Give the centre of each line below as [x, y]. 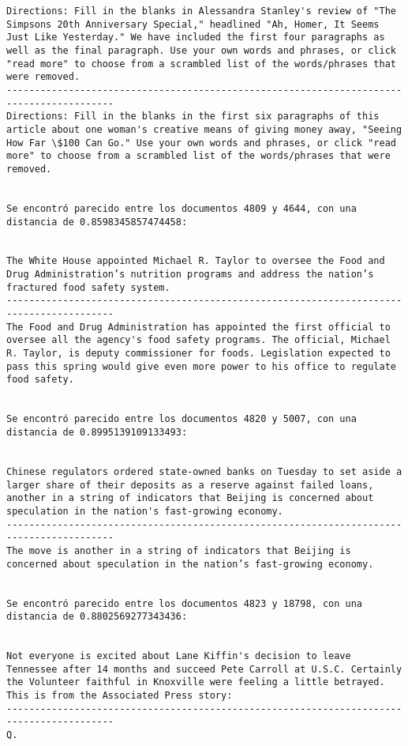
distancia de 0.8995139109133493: [97, 432]
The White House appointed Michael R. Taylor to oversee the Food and [196, 261]
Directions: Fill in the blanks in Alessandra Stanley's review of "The [201, 11]
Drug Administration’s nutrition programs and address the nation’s [190, 275]
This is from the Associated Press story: [120, 696]
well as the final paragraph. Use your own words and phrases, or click [201, 50]
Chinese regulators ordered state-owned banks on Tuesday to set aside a [204, 471]
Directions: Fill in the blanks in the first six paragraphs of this [193, 117]
